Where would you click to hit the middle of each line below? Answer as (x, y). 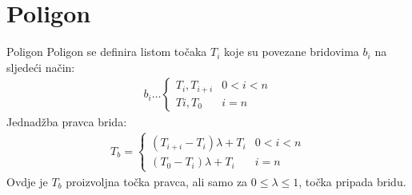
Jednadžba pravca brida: (67, 122)
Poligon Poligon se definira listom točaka (107, 52)
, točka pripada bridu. (352, 181)
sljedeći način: (41, 67)
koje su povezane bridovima (291, 52)
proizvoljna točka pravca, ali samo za (157, 181)
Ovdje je (27, 181)
